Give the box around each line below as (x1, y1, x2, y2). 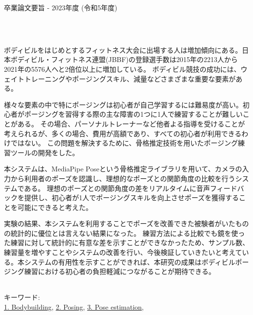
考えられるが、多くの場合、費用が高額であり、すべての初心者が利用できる (4, 128, 242, 138)
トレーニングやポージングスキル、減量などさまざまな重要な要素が (24, 73, 236, 84)
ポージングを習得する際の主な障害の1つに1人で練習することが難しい (24, 109, 243, 119)
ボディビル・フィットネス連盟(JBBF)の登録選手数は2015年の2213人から (10, 54, 238, 64)
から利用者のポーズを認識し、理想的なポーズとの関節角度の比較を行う (10, 173, 235, 183)
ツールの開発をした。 (10, 147, 79, 157)
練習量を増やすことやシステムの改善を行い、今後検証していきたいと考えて (4, 247, 242, 257)
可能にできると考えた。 (17, 202, 93, 212)
